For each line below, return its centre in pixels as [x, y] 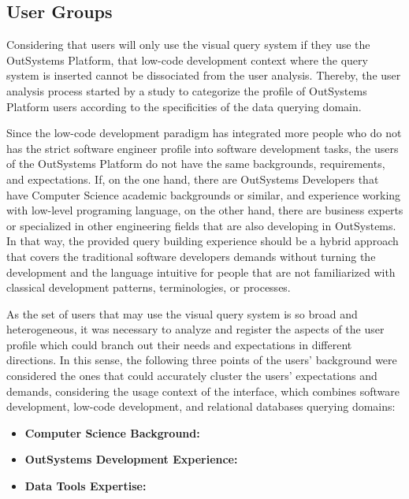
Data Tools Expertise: [86, 486]
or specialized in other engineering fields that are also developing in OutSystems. [201, 225]
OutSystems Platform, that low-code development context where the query [187, 60]
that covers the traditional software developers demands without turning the [191, 256]
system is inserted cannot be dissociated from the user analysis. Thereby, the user [204, 75]
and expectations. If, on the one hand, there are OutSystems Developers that [193, 179]
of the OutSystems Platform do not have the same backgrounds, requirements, [196, 164]
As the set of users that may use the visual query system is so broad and [182, 313]
